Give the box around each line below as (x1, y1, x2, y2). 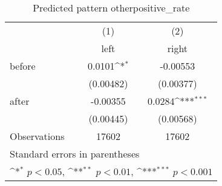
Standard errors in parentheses (10, 147, 140, 161)
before (10, 59, 36, 73)
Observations (10, 129, 65, 143)
